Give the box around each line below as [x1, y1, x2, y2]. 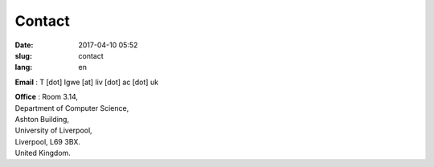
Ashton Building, [14, 114, 70, 124]
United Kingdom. [14, 149, 72, 158]
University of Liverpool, [14, 125, 92, 136]
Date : [14, 40, 34, 50]
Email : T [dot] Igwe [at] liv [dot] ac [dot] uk [14, 77, 159, 87]
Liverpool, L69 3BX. [14, 136, 80, 146]
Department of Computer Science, [14, 103, 129, 112]
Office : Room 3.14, [14, 92, 79, 102]
